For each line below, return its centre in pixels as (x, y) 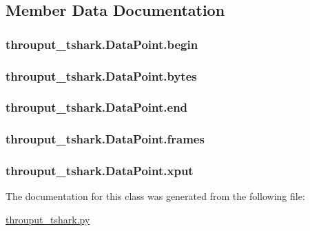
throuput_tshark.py (48, 219)
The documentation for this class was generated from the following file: (155, 196)
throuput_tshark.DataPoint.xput (100, 171)
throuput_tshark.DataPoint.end (97, 107)
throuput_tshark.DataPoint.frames (105, 139)
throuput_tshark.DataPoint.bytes (101, 76)
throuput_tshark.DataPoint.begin (102, 44)
